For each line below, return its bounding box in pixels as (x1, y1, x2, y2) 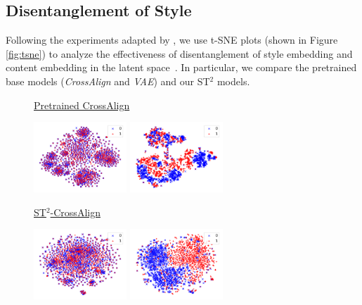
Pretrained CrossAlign (34, 97, 130, 112)
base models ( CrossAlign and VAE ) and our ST (6, 73, 210, 88)
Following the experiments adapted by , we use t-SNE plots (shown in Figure (6, 32, 338, 47)
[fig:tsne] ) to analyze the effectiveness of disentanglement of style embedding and (6, 46, 353, 61)
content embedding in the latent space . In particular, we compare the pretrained (6, 60, 357, 75)
